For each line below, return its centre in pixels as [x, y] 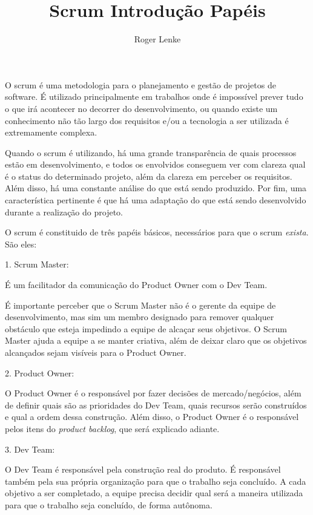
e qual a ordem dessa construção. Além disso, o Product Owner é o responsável [152, 417]
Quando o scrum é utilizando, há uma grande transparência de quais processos [151, 152]
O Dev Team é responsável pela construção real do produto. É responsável [143, 469]
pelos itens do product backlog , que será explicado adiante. [112, 428]
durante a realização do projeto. [64, 212]
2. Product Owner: [40, 372]
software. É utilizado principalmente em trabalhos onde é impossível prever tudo [154, 97]
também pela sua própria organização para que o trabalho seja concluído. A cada [156, 481]
